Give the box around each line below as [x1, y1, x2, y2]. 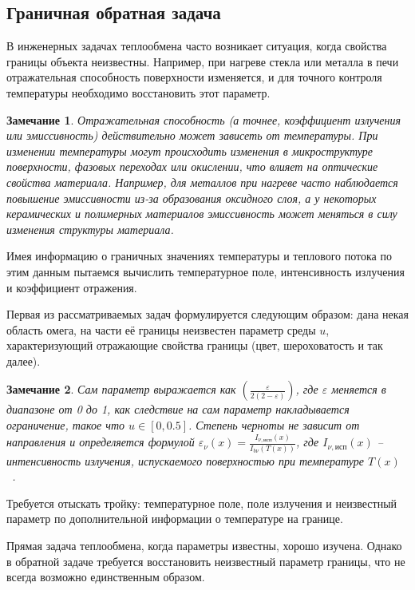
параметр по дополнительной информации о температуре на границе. [6, 510, 343, 527]
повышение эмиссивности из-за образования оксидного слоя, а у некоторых [6, 189, 377, 206]
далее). [6, 352, 41, 369]
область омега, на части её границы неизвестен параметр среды [6, 321, 316, 338]
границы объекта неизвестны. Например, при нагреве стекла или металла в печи [6, 53, 399, 69]
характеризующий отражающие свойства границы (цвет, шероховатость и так [6, 337, 383, 354]
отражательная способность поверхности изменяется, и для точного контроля [6, 69, 382, 85]
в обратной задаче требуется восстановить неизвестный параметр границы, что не [6, 552, 405, 569]
